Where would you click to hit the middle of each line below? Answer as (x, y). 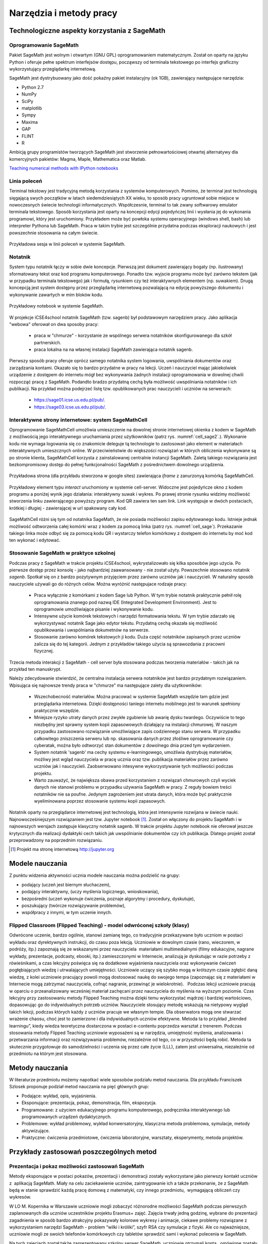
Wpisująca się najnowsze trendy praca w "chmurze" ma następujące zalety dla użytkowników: (106, 685)
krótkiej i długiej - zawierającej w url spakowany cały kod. (68, 508)
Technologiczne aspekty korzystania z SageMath (87, 31)
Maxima (30, 122)
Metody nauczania (38, 1068)
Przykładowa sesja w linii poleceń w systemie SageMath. (67, 244)
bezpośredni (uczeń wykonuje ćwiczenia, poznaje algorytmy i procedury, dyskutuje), (108, 899)
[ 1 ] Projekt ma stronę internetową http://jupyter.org (62, 849)
